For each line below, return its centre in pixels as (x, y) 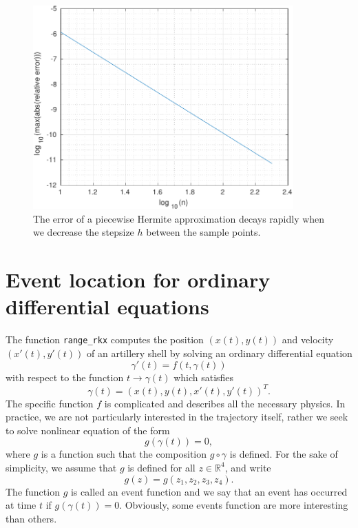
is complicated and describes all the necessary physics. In (225, 403)
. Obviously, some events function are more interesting (234, 505)
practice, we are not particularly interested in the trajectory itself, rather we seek (177, 417)
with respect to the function (65, 377)
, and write (248, 467)
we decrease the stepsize (84, 232)
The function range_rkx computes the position (105, 339)
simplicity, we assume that (61, 467)
